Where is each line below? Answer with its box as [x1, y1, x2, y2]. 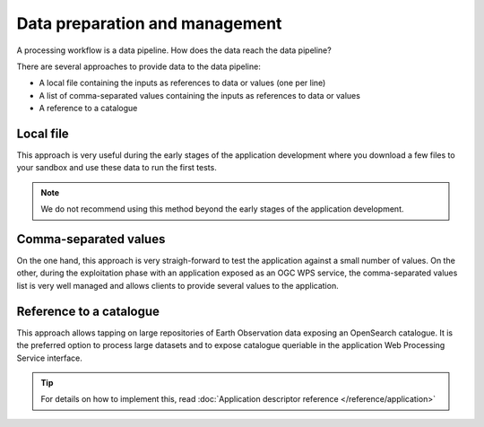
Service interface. [16, 353, 82, 363]
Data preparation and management [16, 13, 282, 33]
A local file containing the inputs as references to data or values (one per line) [39, 77, 326, 89]
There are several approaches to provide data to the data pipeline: [16, 61, 262, 72]
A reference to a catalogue [39, 103, 138, 114]
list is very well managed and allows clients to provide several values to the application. [16, 280, 340, 291]
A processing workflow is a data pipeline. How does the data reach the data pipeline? [16, 45, 332, 56]
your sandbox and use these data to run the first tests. [16, 162, 217, 173]
